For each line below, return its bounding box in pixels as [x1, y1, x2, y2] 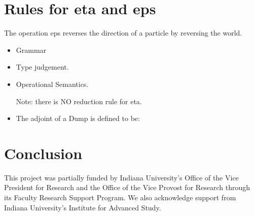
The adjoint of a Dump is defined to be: [16, 113, 140, 124]
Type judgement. [16, 61, 69, 72]
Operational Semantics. [16, 78, 89, 89]
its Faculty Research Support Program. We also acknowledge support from [4, 192, 236, 202]
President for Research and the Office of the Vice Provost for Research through [4, 182, 250, 193]
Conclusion [4, 142, 83, 163]
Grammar [16, 44, 47, 55]
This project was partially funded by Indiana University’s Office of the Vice [4, 172, 239, 182]
